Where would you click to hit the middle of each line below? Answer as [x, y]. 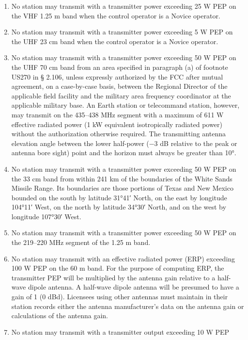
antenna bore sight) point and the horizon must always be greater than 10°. [124, 153]
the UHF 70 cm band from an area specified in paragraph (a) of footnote [120, 67]
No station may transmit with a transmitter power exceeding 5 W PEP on [122, 32]
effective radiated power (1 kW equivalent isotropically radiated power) [117, 124]
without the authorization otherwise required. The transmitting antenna [118, 134]
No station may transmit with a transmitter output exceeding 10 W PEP [120, 332]
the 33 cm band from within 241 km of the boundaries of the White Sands [122, 178]
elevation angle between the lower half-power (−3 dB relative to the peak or [124, 143]
